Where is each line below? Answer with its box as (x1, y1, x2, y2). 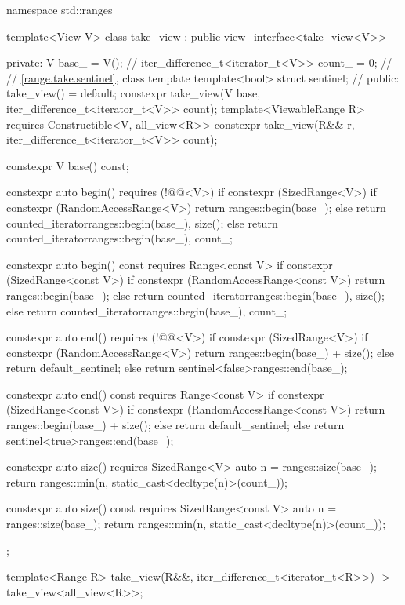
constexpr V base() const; (6, 157, 129, 173)
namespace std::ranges (6, 2, 113, 17)
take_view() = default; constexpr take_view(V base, (6, 85, 261, 101)
